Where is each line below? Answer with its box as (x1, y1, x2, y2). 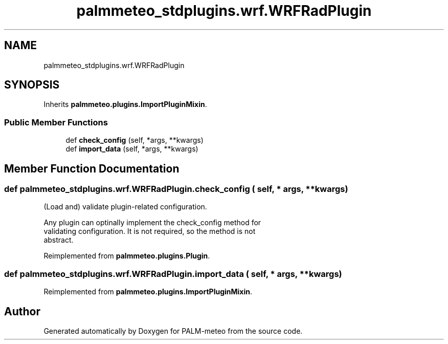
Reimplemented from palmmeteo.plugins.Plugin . (43, 251, 210, 261)
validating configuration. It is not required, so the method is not (43, 227, 256, 236)
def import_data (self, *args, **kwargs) (65, 144, 198, 154)
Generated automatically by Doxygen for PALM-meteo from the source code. (43, 327, 303, 335)
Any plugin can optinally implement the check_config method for (43, 218, 261, 227)
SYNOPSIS (4, 78, 60, 92)
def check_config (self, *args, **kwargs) (65, 136, 204, 145)
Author (4, 305, 40, 318)
